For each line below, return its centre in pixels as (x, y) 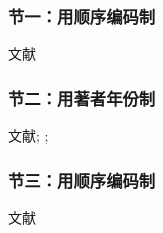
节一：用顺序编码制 (82, 15)
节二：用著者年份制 (82, 97)
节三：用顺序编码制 (82, 179)
